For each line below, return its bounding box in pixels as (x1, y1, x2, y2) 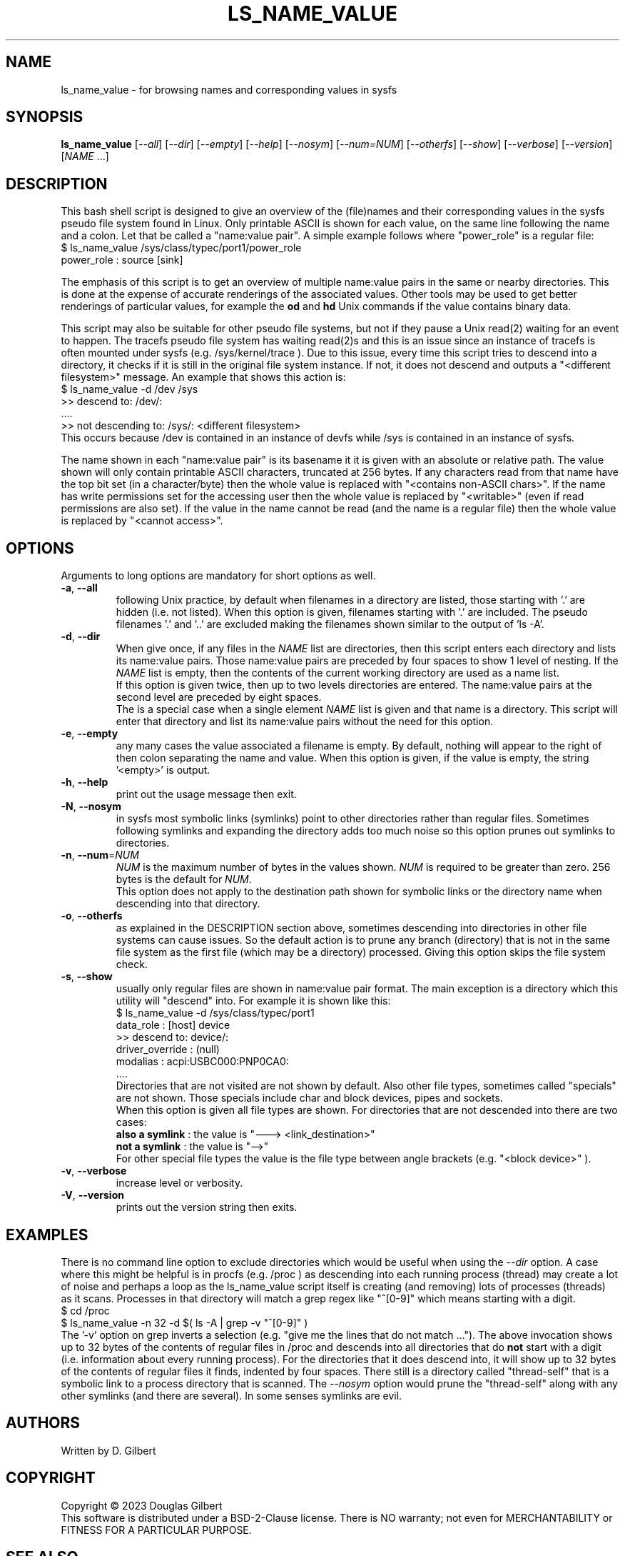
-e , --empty (61, 727, 118, 740)
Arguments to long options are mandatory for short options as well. (61, 569, 376, 582)
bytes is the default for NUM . (116, 873, 252, 886)
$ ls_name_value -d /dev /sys (61, 383, 198, 396)
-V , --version (61, 1189, 124, 1202)
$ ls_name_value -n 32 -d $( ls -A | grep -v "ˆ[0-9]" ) (61, 1316, 308, 1329)
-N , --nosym (61, 800, 122, 813)
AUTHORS (6, 1414, 81, 1432)
